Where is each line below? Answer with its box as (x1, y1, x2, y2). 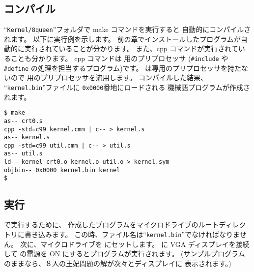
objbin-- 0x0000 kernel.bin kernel (4, 166, 120, 174)
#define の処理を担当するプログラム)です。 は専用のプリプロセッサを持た (4, 62, 242, 73)
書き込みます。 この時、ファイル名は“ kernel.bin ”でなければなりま (24, 229, 240, 239)
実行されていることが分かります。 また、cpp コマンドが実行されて (24, 43, 238, 54)
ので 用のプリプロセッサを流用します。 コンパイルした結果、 (10, 72, 207, 83)
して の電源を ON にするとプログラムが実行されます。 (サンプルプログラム (4, 248, 245, 259)
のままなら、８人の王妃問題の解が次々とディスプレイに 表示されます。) (4, 258, 231, 268)
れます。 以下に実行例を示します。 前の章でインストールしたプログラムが (4, 33, 241, 44)
